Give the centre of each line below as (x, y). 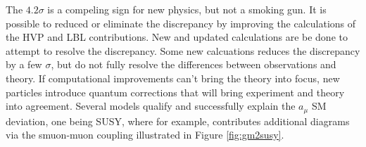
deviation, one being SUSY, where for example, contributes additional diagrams (178, 121)
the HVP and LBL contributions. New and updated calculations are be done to (177, 37)
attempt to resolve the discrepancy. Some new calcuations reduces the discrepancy (183, 50)
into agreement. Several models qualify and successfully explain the (151, 106)
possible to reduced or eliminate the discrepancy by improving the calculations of (181, 23)
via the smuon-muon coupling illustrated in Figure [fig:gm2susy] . (145, 135)
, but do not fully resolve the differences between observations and (194, 64)
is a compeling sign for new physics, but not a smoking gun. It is (187, 9)
